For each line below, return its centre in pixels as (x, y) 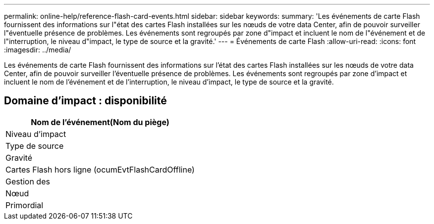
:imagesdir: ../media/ (38, 50)
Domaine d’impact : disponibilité (85, 101)
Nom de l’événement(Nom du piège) (100, 122)
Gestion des (28, 181)
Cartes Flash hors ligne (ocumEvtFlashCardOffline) (100, 169)
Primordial (25, 205)
